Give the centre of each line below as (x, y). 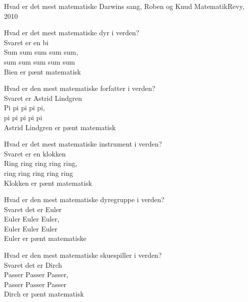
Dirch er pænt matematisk (44, 294)
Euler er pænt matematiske (45, 238)
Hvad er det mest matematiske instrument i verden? (83, 144)
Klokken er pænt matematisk (48, 183)
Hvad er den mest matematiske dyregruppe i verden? (84, 199)
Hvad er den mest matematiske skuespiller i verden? (83, 255)
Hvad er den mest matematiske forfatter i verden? (80, 88)
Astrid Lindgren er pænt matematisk (60, 127)
